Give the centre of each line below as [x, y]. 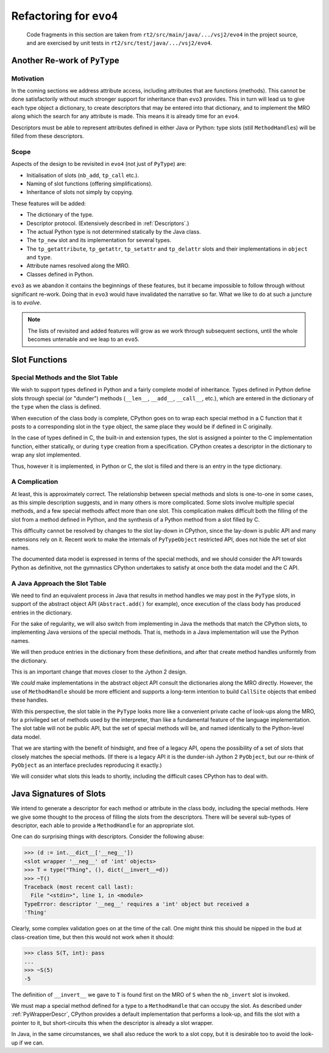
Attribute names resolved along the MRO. [78, 266]
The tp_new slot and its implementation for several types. [99, 240]
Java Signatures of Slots [58, 794]
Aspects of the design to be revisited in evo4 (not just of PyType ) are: [99, 164]
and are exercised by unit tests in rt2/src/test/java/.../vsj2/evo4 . [119, 43]
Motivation [28, 78]
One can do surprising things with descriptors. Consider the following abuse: [108, 836]
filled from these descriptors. [48, 136]
